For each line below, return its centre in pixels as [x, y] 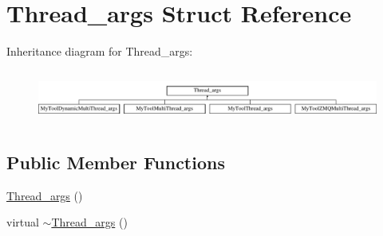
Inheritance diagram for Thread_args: [100, 51]
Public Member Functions [116, 162]
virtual [23, 222]
